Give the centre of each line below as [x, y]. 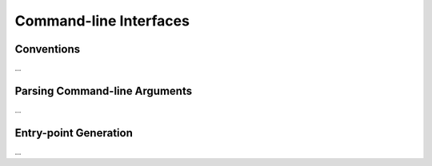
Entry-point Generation [74, 133]
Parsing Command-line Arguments [103, 91]
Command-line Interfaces [102, 21]
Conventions [48, 49]
